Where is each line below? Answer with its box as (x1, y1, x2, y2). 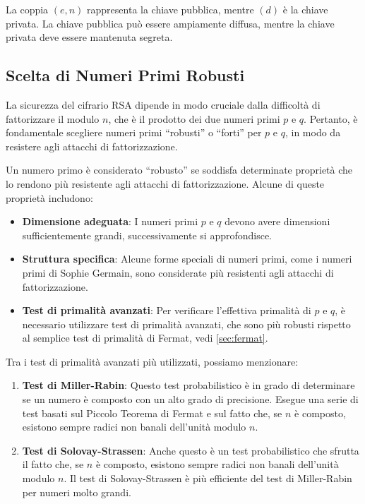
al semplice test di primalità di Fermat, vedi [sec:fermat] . (22, 330, 268, 345)
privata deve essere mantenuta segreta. (6, 30, 173, 44)
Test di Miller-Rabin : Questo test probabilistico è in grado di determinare (22, 378, 355, 392)
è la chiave (282, 2, 328, 16)
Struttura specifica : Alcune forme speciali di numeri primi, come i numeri (22, 251, 352, 266)
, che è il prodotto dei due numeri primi (108, 111, 280, 126)
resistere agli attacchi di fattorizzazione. (6, 138, 178, 153)
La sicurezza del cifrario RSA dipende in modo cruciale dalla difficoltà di (6, 97, 321, 112)
